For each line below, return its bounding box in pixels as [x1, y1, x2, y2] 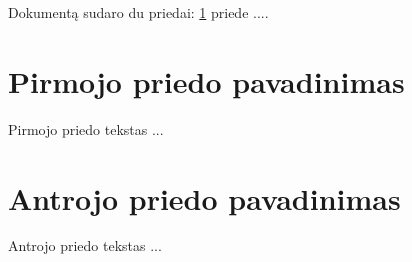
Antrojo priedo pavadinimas [8, 177, 401, 218]
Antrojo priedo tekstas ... [8, 235, 162, 256]
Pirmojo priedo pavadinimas [8, 60, 405, 101]
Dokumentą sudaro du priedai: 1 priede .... [8, 2, 269, 22]
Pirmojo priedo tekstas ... [8, 118, 164, 139]
